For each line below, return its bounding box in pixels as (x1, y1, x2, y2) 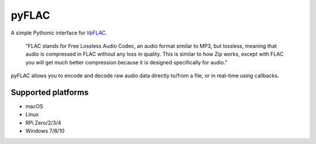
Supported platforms (11, 87, 89, 97)
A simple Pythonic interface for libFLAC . (11, 29, 108, 36)
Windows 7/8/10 (25, 128, 65, 135)
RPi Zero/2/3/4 (25, 119, 61, 126)
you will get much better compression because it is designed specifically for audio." (25, 59, 228, 66)
